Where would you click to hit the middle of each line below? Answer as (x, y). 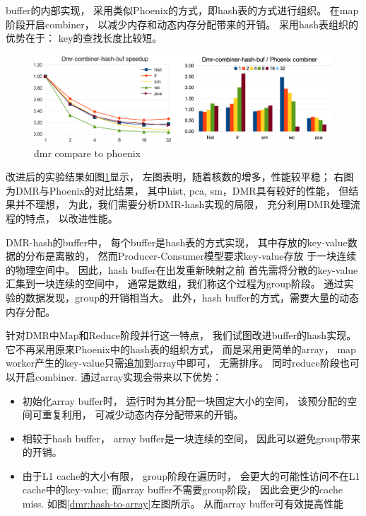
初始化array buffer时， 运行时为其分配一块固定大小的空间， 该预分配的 (185, 400)
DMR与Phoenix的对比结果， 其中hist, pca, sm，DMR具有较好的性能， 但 (182, 190)
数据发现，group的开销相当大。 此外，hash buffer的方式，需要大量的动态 (192, 297)
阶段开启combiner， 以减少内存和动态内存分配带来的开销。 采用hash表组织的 (182, 24)
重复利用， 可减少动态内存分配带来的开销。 (143, 414)
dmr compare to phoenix (87, 153)
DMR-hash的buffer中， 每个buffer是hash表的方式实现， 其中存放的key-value (177, 242)
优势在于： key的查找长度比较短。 (84, 38)
